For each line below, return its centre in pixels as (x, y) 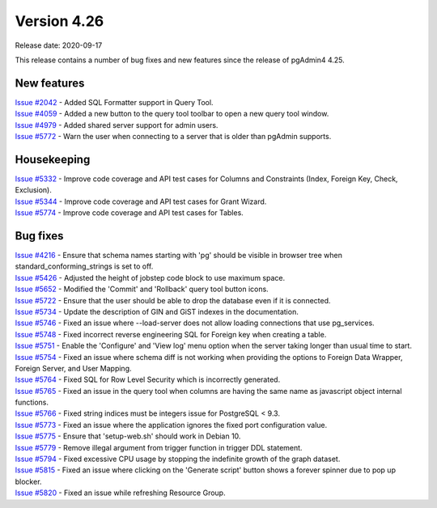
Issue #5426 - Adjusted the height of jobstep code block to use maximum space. (150, 277)
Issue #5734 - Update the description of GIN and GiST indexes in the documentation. (157, 311)
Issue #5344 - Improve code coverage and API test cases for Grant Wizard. (141, 201)
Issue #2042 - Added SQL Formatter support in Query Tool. (114, 102)
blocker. (28, 481)
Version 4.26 (59, 21)
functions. (32, 402)
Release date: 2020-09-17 (59, 45)
